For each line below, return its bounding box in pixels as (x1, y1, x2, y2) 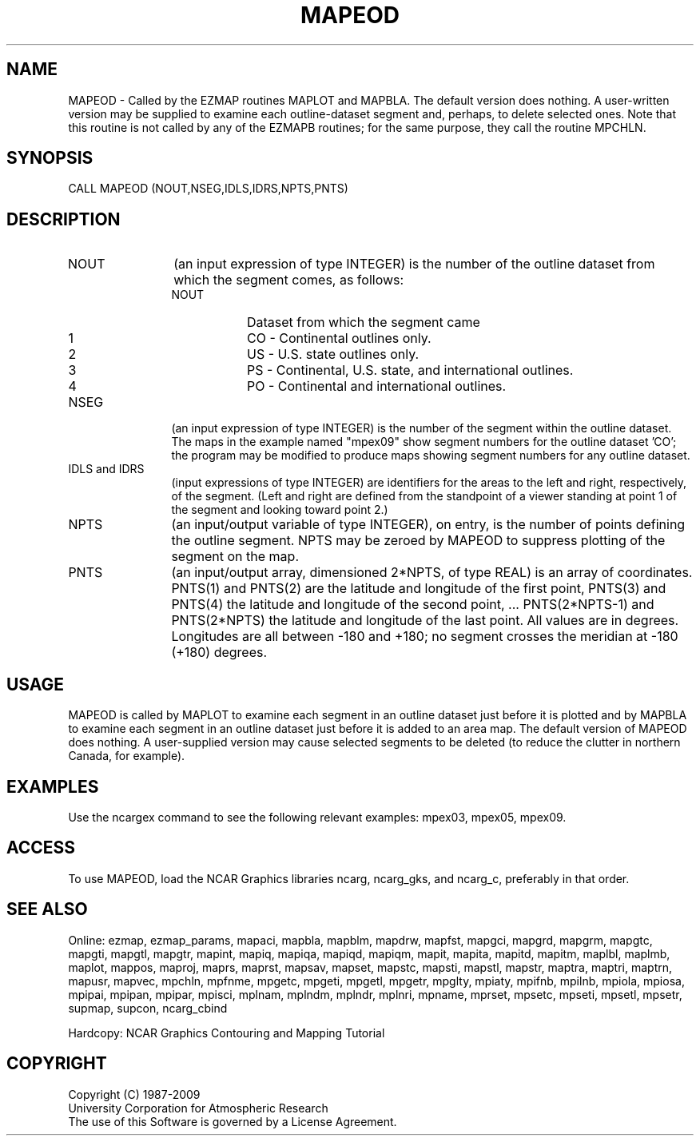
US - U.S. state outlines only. (246, 346, 420, 363)
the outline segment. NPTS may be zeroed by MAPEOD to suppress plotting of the (171, 532, 666, 549)
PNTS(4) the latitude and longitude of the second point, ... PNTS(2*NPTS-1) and (171, 596, 654, 613)
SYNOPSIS (6, 148, 93, 169)
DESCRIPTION (6, 209, 121, 229)
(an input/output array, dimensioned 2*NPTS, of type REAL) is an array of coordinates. (171, 564, 693, 581)
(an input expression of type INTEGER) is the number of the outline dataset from (173, 256, 655, 273)
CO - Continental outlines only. (246, 330, 432, 347)
